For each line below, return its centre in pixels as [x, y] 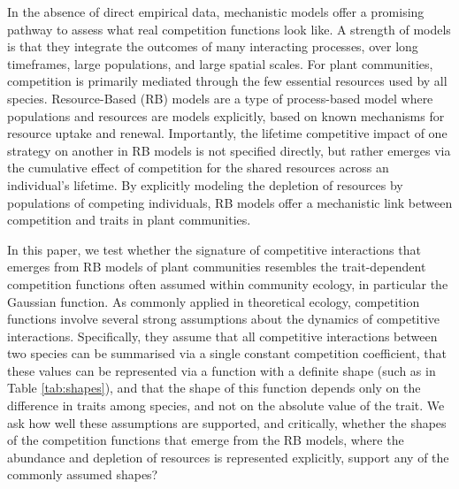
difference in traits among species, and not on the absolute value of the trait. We [226, 405]
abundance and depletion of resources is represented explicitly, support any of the [228, 457]
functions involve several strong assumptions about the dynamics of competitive [224, 319]
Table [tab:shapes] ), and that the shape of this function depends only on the [214, 388]
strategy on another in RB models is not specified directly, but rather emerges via [229, 150]
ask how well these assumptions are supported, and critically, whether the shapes [227, 422]
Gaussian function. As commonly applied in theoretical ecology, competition [214, 301]
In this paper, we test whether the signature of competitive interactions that [214, 249]
